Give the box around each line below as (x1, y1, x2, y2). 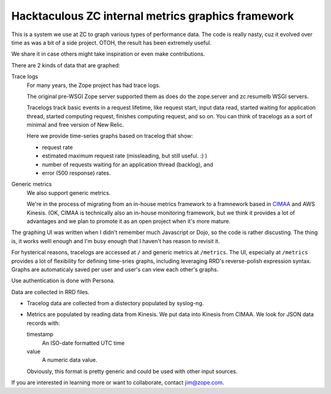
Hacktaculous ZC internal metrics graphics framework (11, 9, 294, 23)
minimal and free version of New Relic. (26, 121, 124, 129)
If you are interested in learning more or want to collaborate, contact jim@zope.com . (11, 379, 224, 386)
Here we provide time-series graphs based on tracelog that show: (26, 132, 193, 140)
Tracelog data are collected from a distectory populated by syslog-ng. (26, 300, 204, 307)
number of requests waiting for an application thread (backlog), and (42, 161, 213, 168)
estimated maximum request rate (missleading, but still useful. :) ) (42, 152, 208, 159)
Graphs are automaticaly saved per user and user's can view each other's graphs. (11, 265, 219, 273)
